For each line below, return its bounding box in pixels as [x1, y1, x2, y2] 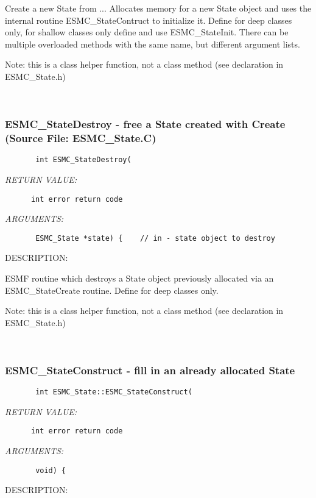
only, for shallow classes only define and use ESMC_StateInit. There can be [5, 26, 289, 38]
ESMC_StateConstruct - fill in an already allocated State [5, 362, 295, 377]
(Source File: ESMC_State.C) [5, 130, 156, 145]
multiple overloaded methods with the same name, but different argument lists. [5, 37, 300, 50]
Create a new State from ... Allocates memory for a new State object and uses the [5, 2, 312, 14]
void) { [35, 466, 66, 475]
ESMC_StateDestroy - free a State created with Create [5, 116, 286, 132]
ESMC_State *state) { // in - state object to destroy [35, 233, 275, 243]
